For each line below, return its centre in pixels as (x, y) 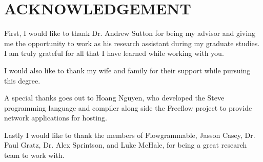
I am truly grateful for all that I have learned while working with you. (114, 53)
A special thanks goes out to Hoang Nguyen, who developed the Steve (114, 98)
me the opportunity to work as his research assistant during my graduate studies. (132, 43)
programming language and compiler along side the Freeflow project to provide (128, 107)
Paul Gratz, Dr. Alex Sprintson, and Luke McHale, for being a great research (126, 145)
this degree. (22, 80)
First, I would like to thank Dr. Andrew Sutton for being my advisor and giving (130, 33)
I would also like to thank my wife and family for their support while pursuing (127, 70)
